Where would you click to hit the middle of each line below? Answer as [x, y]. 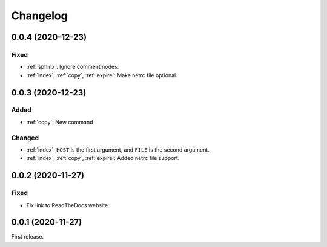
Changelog [39, 16]
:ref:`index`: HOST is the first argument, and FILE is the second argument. [118, 150]
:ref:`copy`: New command [60, 122]
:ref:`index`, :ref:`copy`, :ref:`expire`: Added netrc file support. [103, 158]
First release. [28, 237]
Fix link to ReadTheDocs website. [68, 205]
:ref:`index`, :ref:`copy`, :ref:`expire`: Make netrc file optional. [102, 75]
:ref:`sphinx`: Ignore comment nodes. [73, 67]
